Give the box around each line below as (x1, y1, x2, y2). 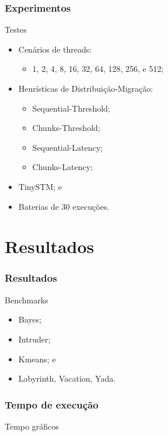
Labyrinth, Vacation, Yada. (18, 372, 116, 385)
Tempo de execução (5, 397, 99, 411)
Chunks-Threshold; (32, 122, 100, 134)
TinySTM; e (18, 180, 62, 192)
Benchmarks (5, 293, 48, 306)
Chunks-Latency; (32, 161, 93, 173)
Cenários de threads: (18, 43, 92, 55)
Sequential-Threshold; (32, 102, 110, 114)
